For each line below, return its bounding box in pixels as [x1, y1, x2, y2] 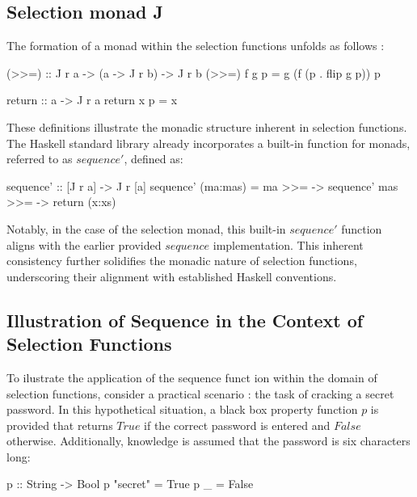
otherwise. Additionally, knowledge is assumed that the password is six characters [6, 432, 411, 449]
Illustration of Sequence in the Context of [6, 307, 364, 332]
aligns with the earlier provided [6, 236, 162, 253]
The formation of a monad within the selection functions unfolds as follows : [6, 37, 385, 54]
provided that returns [6, 416, 113, 433]
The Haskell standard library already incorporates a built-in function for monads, [6, 134, 411, 151]
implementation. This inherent [213, 236, 364, 253]
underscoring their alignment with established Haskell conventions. [6, 267, 337, 284]
